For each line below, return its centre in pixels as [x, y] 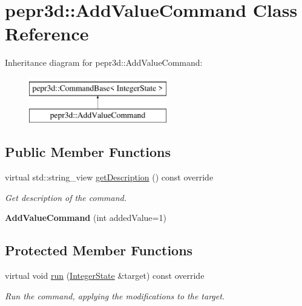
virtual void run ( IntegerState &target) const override [105, 276]
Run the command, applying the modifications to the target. [115, 295]
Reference [47, 33]
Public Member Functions [88, 152]
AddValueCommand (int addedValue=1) [86, 218]
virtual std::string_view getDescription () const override [109, 177]
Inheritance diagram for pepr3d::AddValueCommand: [104, 62]
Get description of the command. [66, 197]
